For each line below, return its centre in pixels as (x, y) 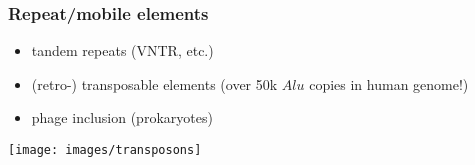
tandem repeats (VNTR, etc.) (122, 50)
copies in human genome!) (389, 83)
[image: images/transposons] (105, 150)
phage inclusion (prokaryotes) (122, 117)
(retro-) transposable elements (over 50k (154, 83)
